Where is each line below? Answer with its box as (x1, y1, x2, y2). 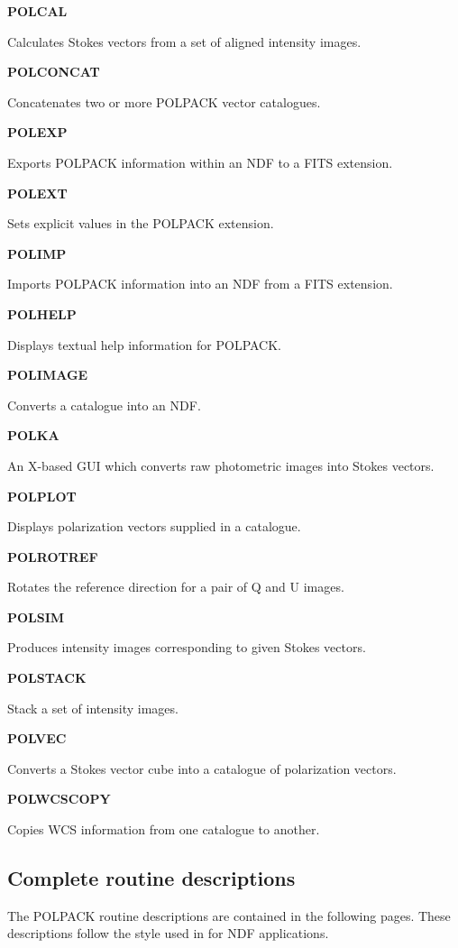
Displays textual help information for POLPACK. (7, 335, 282, 354)
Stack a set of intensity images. (7, 698, 179, 717)
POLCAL (7, 2, 68, 20)
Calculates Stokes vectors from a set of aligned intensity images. (7, 32, 362, 51)
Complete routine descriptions (7, 864, 296, 892)
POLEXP (7, 123, 68, 142)
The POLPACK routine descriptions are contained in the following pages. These (7, 906, 451, 925)
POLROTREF (7, 547, 98, 566)
